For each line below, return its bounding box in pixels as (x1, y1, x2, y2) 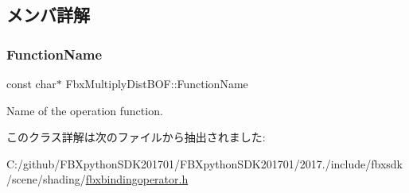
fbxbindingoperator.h (85, 171, 189, 187)
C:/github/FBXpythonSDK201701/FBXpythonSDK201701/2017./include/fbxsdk (6, 155, 403, 172)
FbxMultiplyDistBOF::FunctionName (65, 75, 248, 91)
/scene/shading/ (6, 171, 86, 187)
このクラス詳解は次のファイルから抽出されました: (6, 129, 266, 145)
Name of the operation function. (6, 102, 163, 118)
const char (6, 75, 56, 91)
